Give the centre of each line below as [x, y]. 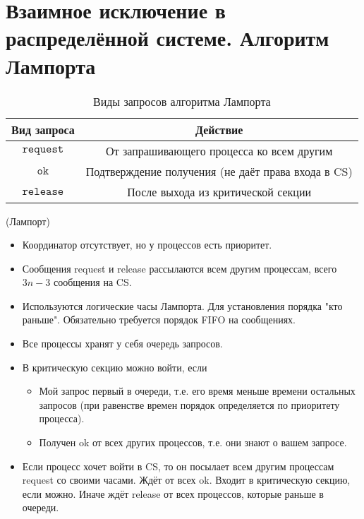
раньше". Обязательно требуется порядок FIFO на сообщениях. [159, 320]
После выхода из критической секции [219, 191]
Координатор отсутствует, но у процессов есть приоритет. [147, 245]
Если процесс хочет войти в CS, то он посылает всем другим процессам [178, 466]
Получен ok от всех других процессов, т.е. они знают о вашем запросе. [193, 442]
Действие [219, 129]
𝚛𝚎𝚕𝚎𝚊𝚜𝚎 [43, 191]
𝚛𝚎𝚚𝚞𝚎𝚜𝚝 [43, 149]
